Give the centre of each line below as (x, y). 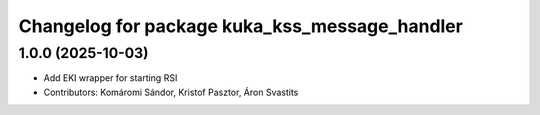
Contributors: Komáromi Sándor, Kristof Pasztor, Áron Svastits (171, 92)
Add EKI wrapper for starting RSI (110, 78)
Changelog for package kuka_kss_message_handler (241, 26)
